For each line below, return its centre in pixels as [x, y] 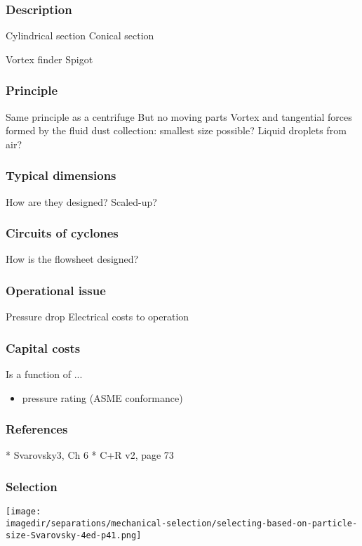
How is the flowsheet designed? [72, 259]
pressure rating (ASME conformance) [102, 397]
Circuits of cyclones [62, 233]
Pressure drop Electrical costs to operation [98, 317]
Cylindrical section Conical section [80, 35]
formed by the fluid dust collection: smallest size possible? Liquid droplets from [176, 130]
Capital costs [43, 347]
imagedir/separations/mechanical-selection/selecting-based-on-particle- [182, 523]
